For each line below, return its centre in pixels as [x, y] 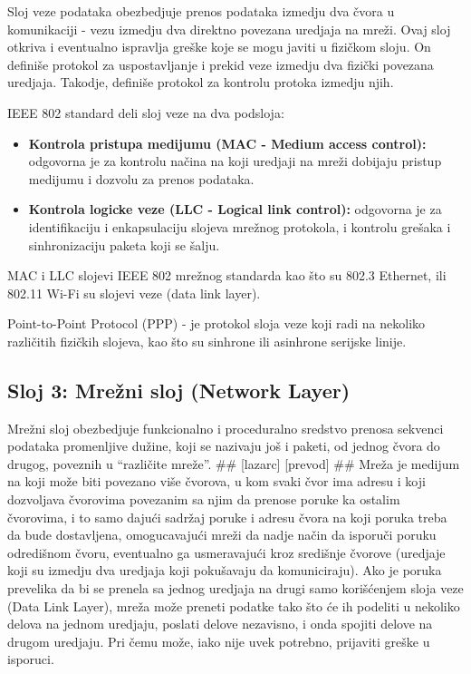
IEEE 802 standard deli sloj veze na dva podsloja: [146, 112]
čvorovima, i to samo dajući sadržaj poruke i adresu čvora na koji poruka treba [227, 517]
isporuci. [31, 659]
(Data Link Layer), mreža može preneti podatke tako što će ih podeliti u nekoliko [234, 606]
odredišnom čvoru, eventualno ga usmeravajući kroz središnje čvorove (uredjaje [226, 552]
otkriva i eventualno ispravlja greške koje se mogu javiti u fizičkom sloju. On [219, 47]
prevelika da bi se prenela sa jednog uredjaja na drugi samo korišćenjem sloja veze [235, 588]
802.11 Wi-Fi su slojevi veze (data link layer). [134, 293]
